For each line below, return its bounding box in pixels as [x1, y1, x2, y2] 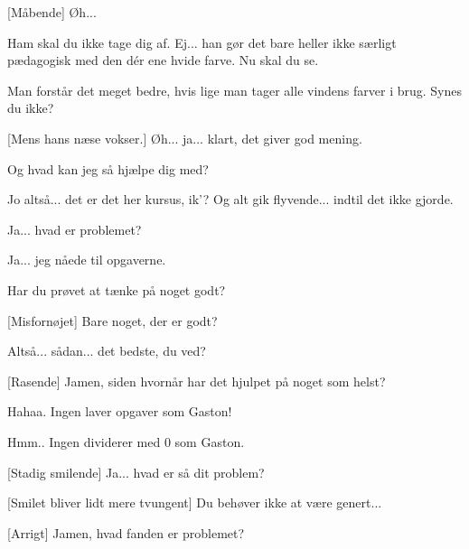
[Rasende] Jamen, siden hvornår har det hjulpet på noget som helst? [7, 371, 386, 390]
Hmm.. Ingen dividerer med [7, 432, 161, 451]
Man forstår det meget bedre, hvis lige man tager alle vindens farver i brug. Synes [7, 80, 463, 99]
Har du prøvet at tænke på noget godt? [7, 280, 226, 299]
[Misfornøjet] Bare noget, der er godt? [7, 311, 218, 330]
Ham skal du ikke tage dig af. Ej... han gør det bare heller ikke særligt [7, 33, 397, 51]
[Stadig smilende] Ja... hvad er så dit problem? [7, 462, 265, 481]
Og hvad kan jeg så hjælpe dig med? [7, 159, 209, 178]
